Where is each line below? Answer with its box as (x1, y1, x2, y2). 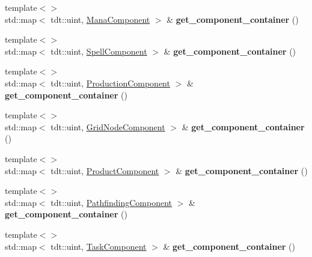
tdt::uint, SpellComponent (50, 44, 147, 57)
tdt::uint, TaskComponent (50, 240, 147, 252)
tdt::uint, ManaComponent (50, 13, 150, 25)
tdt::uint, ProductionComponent (50, 76, 170, 89)
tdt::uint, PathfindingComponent (50, 196, 173, 208)
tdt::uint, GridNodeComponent (50, 120, 165, 133)
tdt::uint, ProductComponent (50, 164, 159, 177)
